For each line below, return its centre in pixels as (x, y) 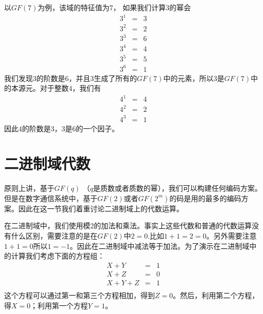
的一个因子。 (97, 128)
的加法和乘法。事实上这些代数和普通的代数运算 (173, 225)
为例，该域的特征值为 (74, 7)
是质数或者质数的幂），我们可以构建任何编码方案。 (177, 188)
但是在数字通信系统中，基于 (51, 198)
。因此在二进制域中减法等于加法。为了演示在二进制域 (160, 246)
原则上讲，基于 (29, 188)
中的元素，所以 (188, 78)
